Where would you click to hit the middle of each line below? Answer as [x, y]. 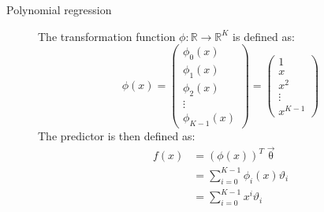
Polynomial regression [59, 9]
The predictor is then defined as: [117, 135]
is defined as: [264, 36]
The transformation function [107, 36]
